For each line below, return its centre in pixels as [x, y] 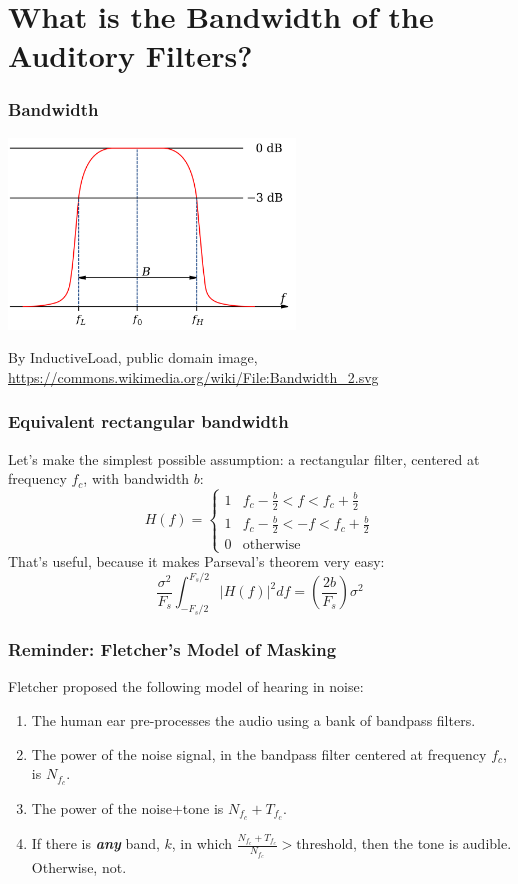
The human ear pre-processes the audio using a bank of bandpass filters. [253, 719]
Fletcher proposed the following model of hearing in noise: [186, 686]
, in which [202, 843]
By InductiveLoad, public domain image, [133, 357]
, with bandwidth [136, 478]
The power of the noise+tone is [127, 808]
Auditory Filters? [130, 55]
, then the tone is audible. [432, 843]
